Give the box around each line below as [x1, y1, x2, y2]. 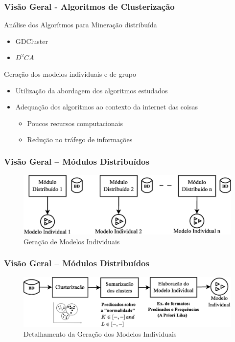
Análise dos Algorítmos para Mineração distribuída [4, 20, 157, 30]
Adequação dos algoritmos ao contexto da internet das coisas [15, 102, 198, 112]
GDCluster [15, 36, 48, 46]
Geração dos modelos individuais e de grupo [4, 69, 136, 79]
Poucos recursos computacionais [27, 118, 123, 128]
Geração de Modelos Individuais [23, 236, 120, 246]
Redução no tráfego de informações [27, 134, 133, 145]
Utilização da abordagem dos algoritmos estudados [15, 85, 168, 95]
